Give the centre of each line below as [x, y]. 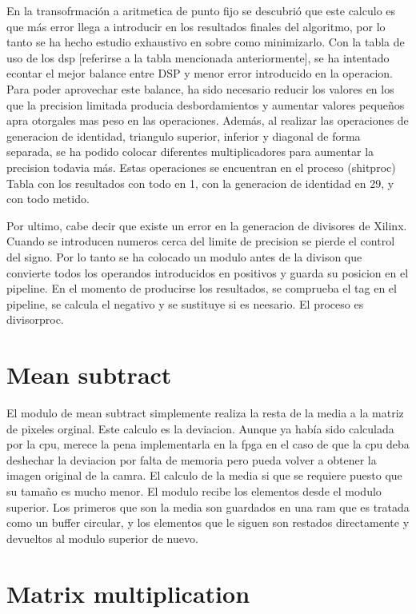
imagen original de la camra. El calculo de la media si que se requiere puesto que [204, 475]
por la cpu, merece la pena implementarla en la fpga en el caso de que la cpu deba [208, 444]
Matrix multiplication [128, 593]
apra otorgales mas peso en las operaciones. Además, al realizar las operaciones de [208, 120]
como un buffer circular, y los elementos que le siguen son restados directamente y [208, 522]
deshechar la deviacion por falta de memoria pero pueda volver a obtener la [192, 459]
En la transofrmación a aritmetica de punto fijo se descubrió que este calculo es [201, 10]
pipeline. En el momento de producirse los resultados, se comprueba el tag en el [202, 288]
